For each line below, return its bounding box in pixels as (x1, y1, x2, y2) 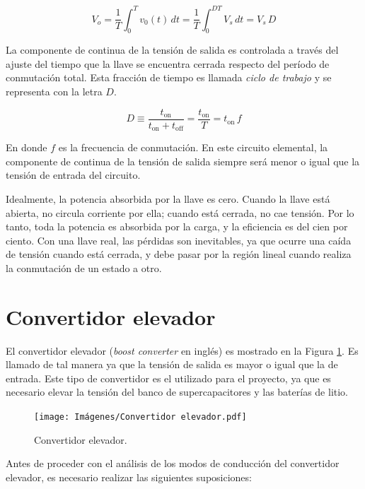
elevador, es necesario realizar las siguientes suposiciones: (6, 469, 252, 484)
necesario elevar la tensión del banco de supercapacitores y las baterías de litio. (6, 384, 349, 399)
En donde (6, 140, 47, 155)
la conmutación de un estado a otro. (6, 260, 162, 275)
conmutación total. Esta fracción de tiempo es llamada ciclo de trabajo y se (6, 70, 332, 85)
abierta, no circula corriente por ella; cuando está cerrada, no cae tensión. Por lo (6, 205, 354, 220)
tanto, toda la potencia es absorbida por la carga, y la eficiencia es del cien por (6, 219, 348, 234)
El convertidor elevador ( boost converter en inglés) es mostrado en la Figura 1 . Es (6, 343, 359, 358)
